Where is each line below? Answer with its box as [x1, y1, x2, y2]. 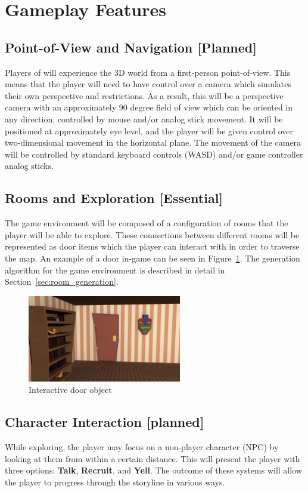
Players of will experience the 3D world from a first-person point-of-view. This [5, 66, 291, 78]
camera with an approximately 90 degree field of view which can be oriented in [5, 101, 293, 113]
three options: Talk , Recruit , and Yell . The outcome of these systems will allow [5, 464, 302, 476]
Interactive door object [29, 383, 112, 396]
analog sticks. [5, 159, 54, 172]
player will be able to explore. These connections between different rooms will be [5, 228, 300, 241]
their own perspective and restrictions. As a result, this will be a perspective [5, 89, 284, 102]
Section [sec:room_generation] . [5, 275, 119, 288]
